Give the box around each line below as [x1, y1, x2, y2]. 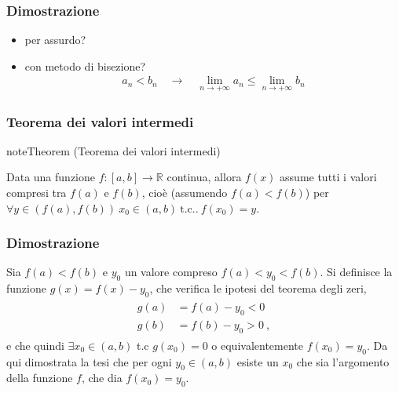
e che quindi [6, 337, 64, 353]
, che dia [81, 369, 123, 386]
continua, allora [167, 169, 242, 185]
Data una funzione [6, 169, 95, 185]
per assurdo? [24, 31, 86, 48]
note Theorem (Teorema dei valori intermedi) [6, 142, 221, 158]
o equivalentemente [211, 337, 303, 353]
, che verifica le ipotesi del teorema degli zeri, [149, 280, 367, 297]
